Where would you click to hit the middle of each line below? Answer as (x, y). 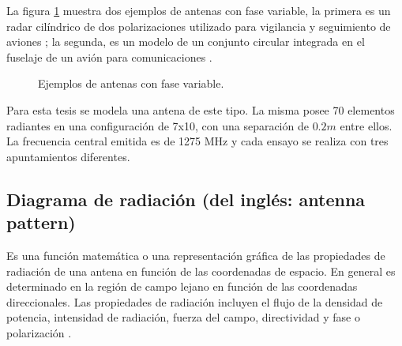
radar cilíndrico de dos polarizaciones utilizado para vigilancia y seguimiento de (199, 26)
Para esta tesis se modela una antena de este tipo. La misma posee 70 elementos (201, 109)
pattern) (41, 222)
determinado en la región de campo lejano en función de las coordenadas (182, 286)
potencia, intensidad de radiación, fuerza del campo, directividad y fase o (183, 317)
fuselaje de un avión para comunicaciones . (109, 56)
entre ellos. (366, 125)
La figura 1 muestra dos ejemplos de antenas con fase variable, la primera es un (199, 10)
